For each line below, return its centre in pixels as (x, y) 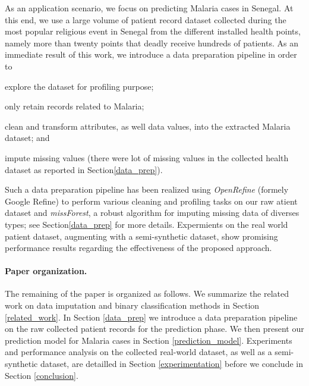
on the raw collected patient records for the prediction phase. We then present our (154, 329)
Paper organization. (46, 271)
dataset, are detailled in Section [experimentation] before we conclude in (171, 364)
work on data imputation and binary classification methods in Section (132, 305)
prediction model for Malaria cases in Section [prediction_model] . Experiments (149, 340)
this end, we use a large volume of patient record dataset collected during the (146, 19)
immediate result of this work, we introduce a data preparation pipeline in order (151, 54)
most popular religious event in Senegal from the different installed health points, (153, 31)
